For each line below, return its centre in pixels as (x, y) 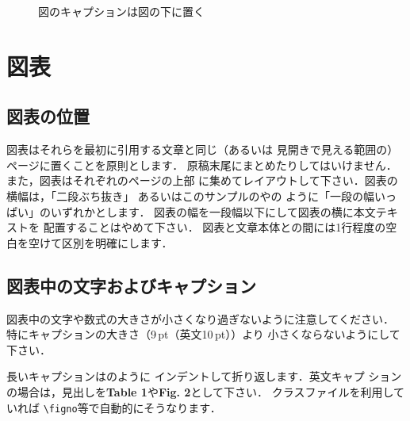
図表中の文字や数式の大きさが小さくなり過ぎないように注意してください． (200, 318)
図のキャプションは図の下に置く (121, 11)
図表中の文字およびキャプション (131, 285)
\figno (60, 409)
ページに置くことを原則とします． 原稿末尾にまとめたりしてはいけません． (202, 165)
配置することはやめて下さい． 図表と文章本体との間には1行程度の (215, 227)
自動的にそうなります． (160, 407)
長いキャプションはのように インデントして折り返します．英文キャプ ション (204, 376)
